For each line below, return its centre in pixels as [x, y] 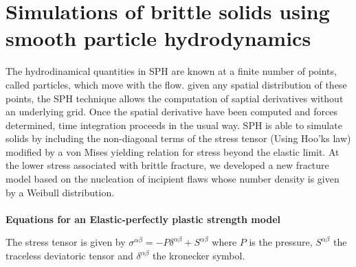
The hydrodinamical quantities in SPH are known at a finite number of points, [171, 71]
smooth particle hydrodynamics [158, 38]
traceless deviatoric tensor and [69, 256]
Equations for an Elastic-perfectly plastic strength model [143, 219]
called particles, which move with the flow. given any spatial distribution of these [176, 84]
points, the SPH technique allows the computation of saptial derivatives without [175, 98]
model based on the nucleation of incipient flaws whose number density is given [173, 179]
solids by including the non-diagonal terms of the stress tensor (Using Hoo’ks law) [178, 138]
